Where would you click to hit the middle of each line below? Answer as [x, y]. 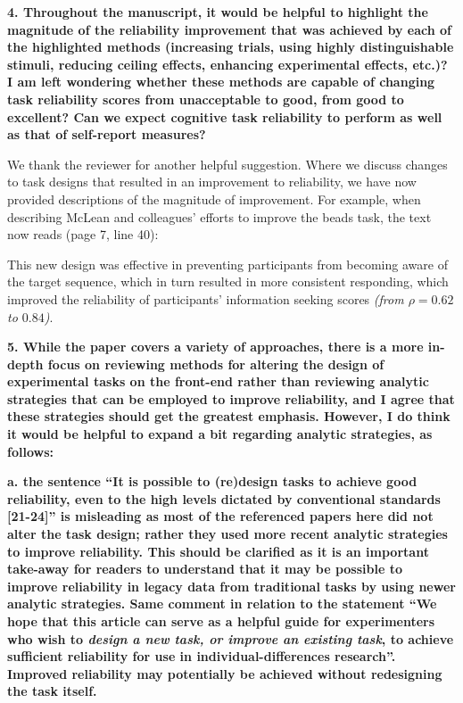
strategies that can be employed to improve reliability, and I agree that [231, 398]
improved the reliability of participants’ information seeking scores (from [206, 298]
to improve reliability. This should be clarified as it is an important [218, 551]
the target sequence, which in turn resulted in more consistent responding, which [228, 281]
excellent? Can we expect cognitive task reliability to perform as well [225, 116]
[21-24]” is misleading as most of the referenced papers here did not [220, 516]
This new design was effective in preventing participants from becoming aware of [227, 264]
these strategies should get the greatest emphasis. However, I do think [229, 416]
